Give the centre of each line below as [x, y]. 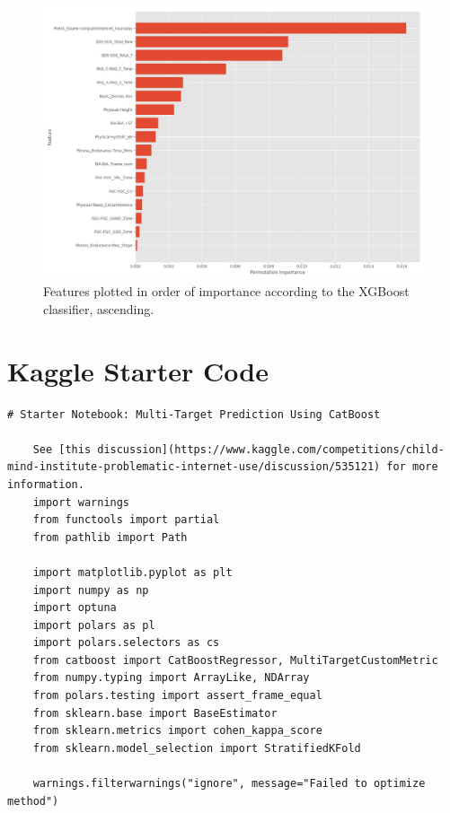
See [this [62, 449]
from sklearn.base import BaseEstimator [155, 713]
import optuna [75, 608]
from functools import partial [126, 520]
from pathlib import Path [110, 537]
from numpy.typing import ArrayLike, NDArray [171, 678]
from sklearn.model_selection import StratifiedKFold [197, 748]
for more [412, 467]
